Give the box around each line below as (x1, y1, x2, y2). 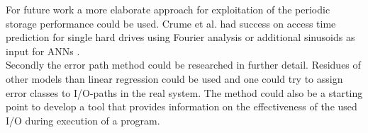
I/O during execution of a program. (6, 112, 160, 127)
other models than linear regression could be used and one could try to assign (6, 71, 343, 86)
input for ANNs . (6, 43, 80, 58)
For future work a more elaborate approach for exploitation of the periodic (6, 2, 330, 16)
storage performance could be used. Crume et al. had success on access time (6, 16, 336, 30)
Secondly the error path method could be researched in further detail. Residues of (6, 57, 361, 72)
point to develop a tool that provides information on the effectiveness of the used (6, 99, 357, 114)
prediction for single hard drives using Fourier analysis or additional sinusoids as (6, 30, 355, 45)
